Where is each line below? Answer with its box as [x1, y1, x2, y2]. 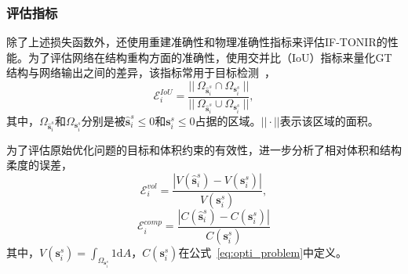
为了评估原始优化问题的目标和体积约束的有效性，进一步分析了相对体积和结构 [6, 141, 402, 157]
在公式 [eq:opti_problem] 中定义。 [178, 243, 348, 260]
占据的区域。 [195, 112, 261, 128]
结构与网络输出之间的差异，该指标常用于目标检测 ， [6, 64, 275, 81]
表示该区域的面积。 [279, 112, 379, 128]
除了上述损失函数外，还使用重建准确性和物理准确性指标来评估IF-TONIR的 [6, 34, 388, 50]
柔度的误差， [6, 157, 72, 173]
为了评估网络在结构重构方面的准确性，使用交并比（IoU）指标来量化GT [27, 49, 392, 65]
